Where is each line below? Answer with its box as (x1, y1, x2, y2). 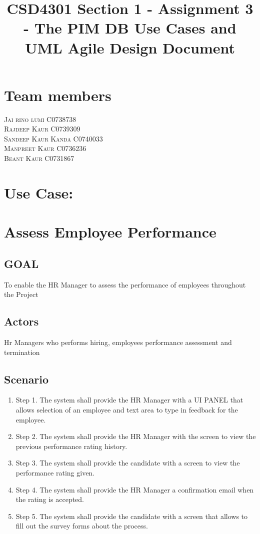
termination (4, 346, 40, 357)
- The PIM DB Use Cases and (23, 17, 236, 38)
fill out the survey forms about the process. (15, 520, 148, 531)
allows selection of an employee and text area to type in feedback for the (15, 404, 238, 414)
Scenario (4, 371, 49, 386)
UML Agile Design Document (24, 37, 235, 57)
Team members (4, 84, 111, 105)
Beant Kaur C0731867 (4, 153, 74, 163)
